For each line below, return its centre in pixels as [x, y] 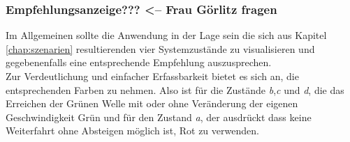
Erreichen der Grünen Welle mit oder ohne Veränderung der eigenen [152, 103]
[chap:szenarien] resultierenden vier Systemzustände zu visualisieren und [160, 48]
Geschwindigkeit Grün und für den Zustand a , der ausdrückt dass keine [159, 117]
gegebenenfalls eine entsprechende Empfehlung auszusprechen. [139, 62]
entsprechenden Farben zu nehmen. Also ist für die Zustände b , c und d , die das [175, 89]
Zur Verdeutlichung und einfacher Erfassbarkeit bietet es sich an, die [152, 76]
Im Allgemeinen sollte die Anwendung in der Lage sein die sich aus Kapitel [166, 35]
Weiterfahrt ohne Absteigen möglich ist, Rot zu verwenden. [132, 131]
